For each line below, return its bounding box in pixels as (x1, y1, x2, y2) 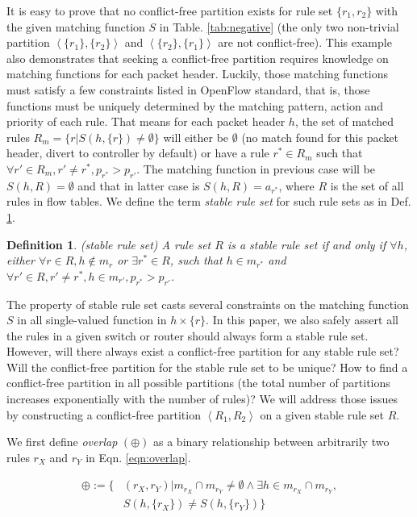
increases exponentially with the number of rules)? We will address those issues (6, 390, 398, 407)
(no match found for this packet (241, 128, 398, 145)
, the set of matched (294, 113, 394, 130)
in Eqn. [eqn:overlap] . (85, 448, 191, 465)
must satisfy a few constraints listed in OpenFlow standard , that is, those (6, 81, 370, 98)
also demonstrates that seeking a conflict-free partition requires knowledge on (6, 49, 389, 66)
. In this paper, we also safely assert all (206, 311, 398, 328)
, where (278, 177, 315, 194)
